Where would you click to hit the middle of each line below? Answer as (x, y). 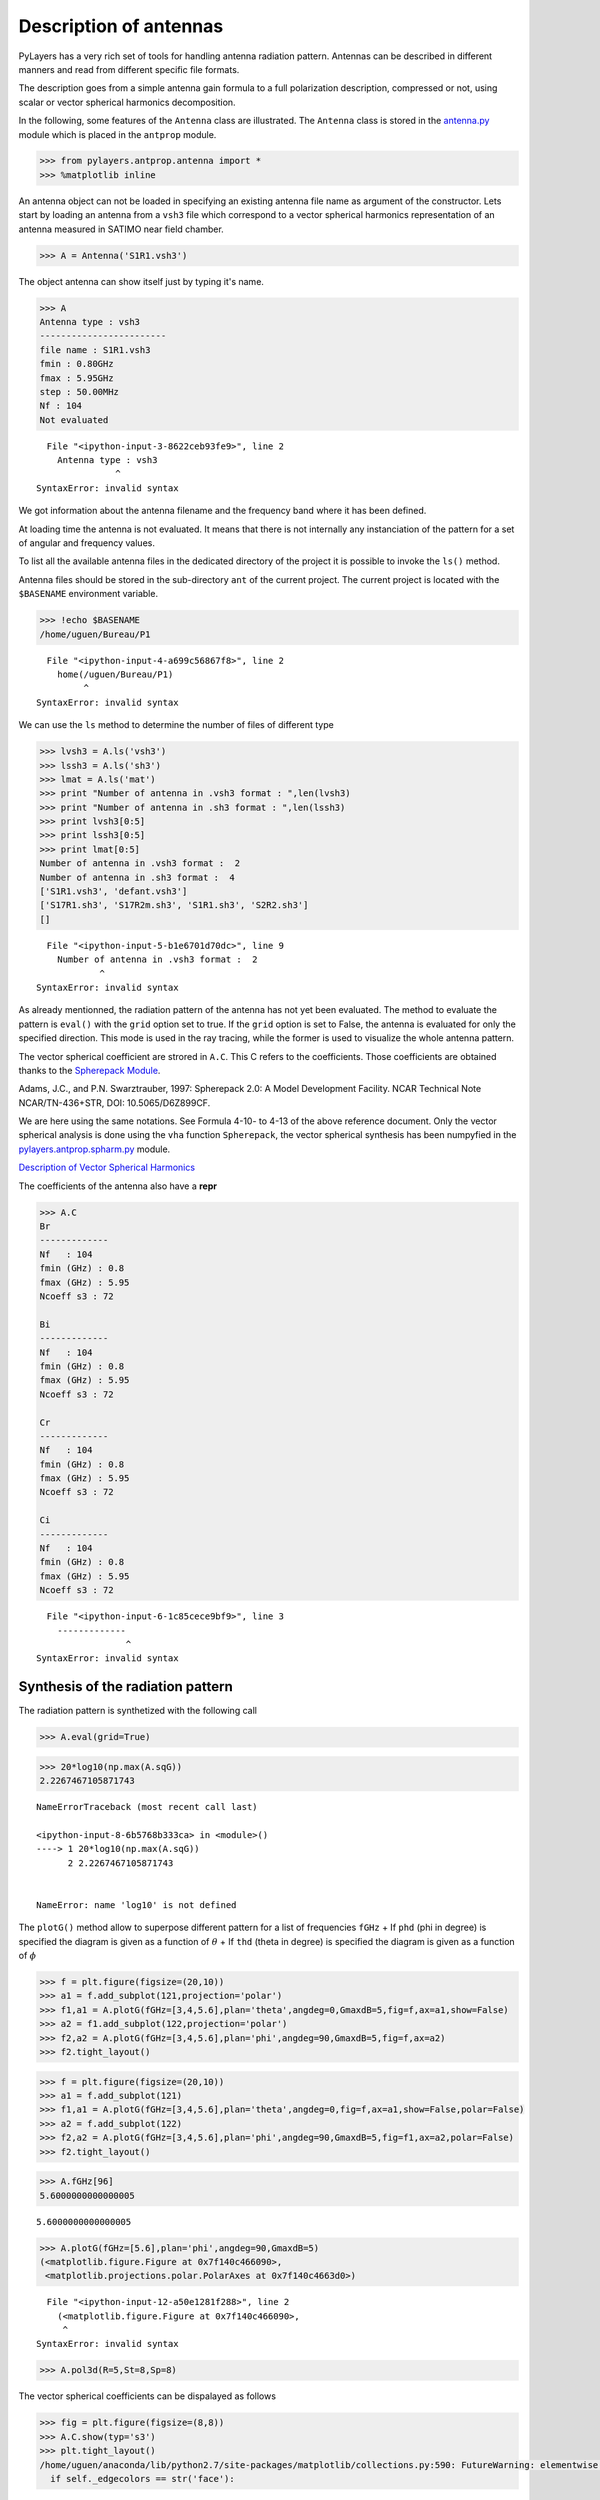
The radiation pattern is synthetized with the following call (137, 1711)
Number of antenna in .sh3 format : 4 (137, 877)
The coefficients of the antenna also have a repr (117, 1186)
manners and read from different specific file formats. (129, 69)
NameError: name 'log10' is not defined (136, 1904)
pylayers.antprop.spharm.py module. (94, 1149)
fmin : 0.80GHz (76, 364)
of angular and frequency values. (86, 543)
